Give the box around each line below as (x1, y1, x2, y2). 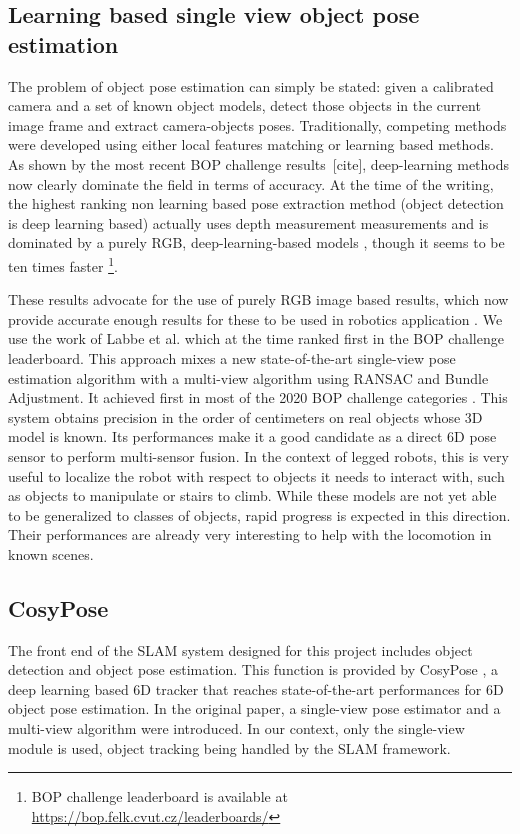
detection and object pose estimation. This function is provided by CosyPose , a (8, 659, 498, 680)
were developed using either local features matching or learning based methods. (8, 134, 494, 155)
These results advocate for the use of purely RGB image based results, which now (8, 289, 509, 310)
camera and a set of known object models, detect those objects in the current (8, 95, 481, 116)
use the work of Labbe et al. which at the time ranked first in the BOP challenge (8, 328, 504, 349)
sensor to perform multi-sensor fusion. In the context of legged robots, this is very (8, 445, 509, 466)
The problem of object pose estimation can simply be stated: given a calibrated (8, 75, 494, 96)
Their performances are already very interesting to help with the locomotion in (8, 524, 492, 545)
